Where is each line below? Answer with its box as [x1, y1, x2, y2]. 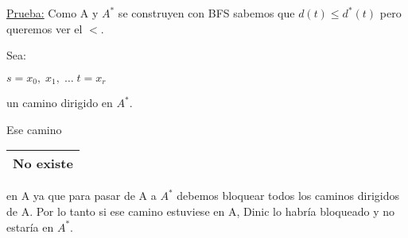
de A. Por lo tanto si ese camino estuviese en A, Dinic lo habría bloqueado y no [6, 203, 395, 220]
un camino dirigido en [6, 94, 113, 111]
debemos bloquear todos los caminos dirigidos [177, 187, 399, 204]
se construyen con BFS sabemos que [118, 5, 295, 21]
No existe [13, 154, 73, 173]
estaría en [6, 218, 54, 235]
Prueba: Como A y [6, 5, 99, 21]
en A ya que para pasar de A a [6, 187, 157, 204]
